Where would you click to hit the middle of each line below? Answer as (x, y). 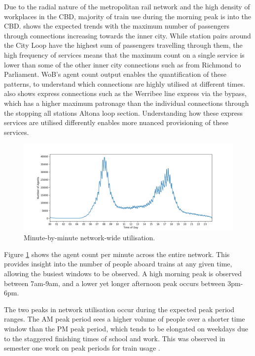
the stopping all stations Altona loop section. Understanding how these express (124, 113)
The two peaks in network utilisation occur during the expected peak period (119, 309)
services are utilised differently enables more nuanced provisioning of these (116, 122)
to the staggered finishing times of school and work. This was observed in (115, 338)
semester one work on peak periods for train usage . (82, 348)
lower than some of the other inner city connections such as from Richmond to (123, 64)
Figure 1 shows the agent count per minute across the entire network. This (117, 254)
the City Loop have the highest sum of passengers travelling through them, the (123, 45)
